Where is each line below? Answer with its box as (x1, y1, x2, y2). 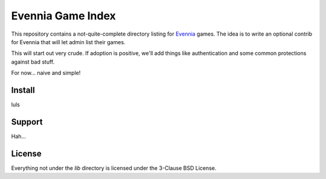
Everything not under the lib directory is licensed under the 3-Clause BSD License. (11, 164, 217, 172)
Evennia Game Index (11, 9, 116, 22)
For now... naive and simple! (11, 70, 81, 77)
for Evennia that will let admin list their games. (11, 38, 126, 45)
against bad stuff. (11, 58, 55, 65)
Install (11, 85, 36, 95)
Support (11, 117, 43, 127)
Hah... (11, 132, 27, 140)
